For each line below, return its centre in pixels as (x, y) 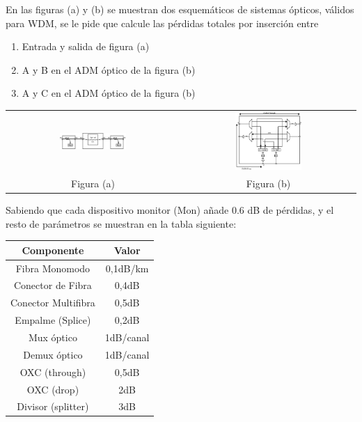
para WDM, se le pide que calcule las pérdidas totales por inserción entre (162, 23)
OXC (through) (53, 372)
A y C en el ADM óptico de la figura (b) (109, 93)
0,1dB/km (127, 268)
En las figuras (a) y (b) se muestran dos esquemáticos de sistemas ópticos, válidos (180, 9)
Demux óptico (53, 354)
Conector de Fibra (53, 285)
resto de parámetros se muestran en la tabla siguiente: (121, 223)
